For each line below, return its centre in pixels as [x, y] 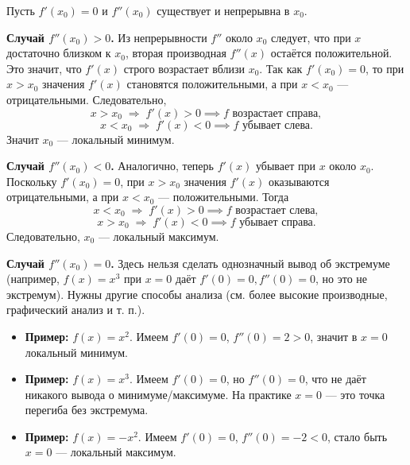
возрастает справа [275, 113]
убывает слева [277, 125]
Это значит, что [44, 68]
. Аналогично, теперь [162, 166]
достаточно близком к [59, 53]
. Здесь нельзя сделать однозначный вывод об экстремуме [250, 263]
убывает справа [276, 222]
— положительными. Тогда [224, 197]
